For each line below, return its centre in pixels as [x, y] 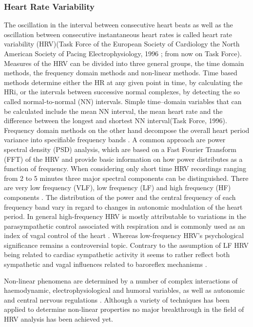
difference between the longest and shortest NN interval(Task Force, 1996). [116, 120]
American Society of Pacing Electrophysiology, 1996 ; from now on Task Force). [123, 53]
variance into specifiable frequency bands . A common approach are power [115, 140]
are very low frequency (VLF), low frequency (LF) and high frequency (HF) [117, 187]
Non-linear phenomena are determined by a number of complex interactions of [121, 280]
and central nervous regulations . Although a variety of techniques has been [117, 299]
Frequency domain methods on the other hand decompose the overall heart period [127, 130]
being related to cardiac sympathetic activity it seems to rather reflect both [117, 254]
